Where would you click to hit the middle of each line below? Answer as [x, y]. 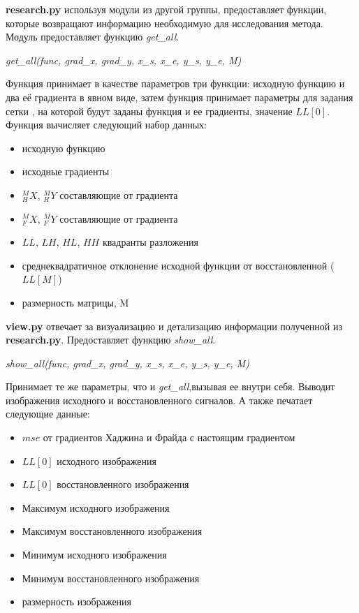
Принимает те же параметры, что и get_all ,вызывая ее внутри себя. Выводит [170, 386]
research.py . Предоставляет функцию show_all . [111, 340]
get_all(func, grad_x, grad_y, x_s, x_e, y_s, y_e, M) [124, 60]
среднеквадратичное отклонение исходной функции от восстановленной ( [178, 265]
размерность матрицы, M [75, 302]
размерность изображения [77, 601]
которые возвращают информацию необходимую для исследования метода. [164, 23]
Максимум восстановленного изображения [112, 531]
